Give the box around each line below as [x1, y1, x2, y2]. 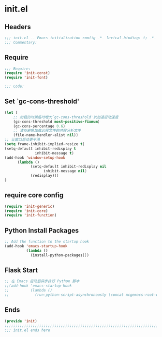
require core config [4, 191, 64, 199]
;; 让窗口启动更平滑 [4, 137, 40, 142]
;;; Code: [4, 84, 25, 89]
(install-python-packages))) [30, 253, 89, 258]
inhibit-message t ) [35, 151, 74, 155]
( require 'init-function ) [4, 213, 57, 218]
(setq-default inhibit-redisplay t [4, 146, 76, 151]
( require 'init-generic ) [4, 204, 55, 209]
